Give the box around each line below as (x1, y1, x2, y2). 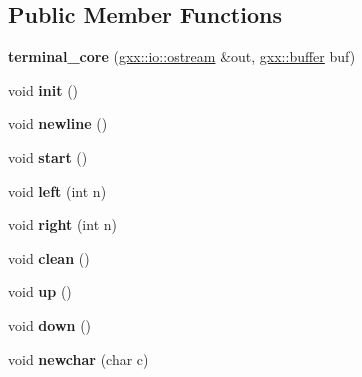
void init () (8, 79, 79, 100)
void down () (8, 314, 92, 335)
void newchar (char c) (8, 348, 149, 369)
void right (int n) (8, 214, 117, 235)
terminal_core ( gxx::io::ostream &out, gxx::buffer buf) (8, 46, 356, 67)
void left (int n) (8, 180, 107, 201)
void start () (8, 146, 88, 167)
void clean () (8, 247, 90, 268)
